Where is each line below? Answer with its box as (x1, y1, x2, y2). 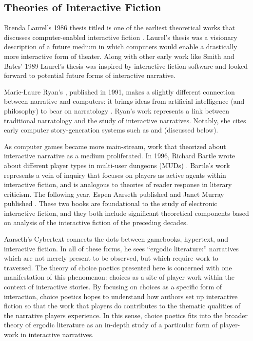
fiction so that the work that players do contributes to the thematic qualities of (4, 301, 240, 311)
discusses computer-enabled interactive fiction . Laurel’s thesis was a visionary (4, 32, 237, 42)
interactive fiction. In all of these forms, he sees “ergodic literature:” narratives (4, 243, 239, 253)
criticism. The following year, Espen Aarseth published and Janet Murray (4, 189, 224, 199)
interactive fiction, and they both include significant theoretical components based (4, 208, 249, 218)
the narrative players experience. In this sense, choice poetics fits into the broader (4, 310, 248, 320)
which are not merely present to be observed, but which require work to (4, 253, 218, 263)
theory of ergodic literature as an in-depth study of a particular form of (4, 320, 217, 330)
